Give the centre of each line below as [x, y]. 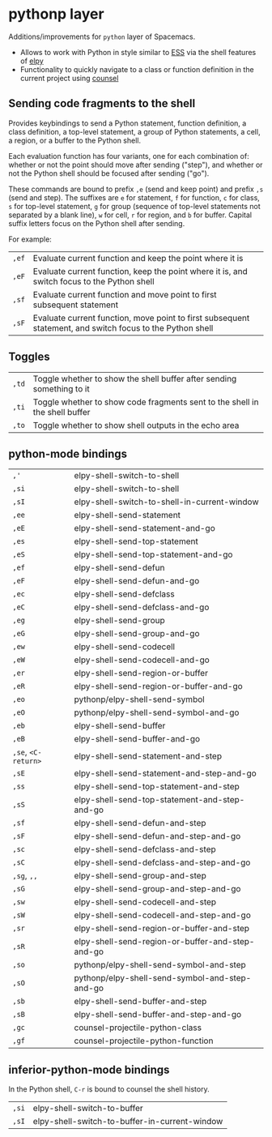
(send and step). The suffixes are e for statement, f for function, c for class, [134, 197]
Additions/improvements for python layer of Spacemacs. [102, 36]
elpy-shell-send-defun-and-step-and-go [157, 836]
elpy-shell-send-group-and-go [137, 634]
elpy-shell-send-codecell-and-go [142, 660]
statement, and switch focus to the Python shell [123, 327]
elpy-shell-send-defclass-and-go [142, 607]
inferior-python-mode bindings [89, 1069]
